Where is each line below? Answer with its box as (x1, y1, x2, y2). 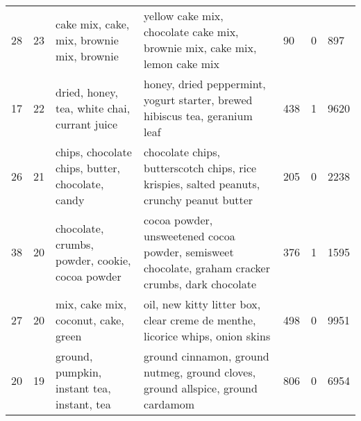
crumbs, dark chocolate (144, 276, 257, 292)
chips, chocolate (56, 144, 132, 160)
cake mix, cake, (56, 15, 130, 32)
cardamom (144, 396, 195, 412)
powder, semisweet (144, 244, 234, 260)
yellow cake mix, (144, 8, 224, 24)
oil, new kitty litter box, (144, 296, 261, 312)
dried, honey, (56, 83, 118, 100)
